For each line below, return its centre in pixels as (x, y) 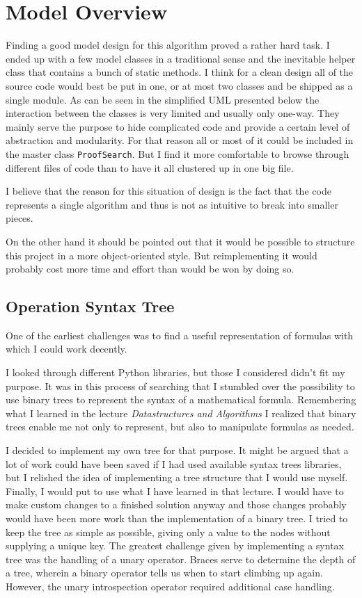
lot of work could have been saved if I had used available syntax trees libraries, (174, 463)
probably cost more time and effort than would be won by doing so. (150, 269)
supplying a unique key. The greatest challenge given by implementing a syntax (175, 546)
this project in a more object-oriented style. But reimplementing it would (162, 255)
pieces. (19, 218)
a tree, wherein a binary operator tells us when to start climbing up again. (164, 573)
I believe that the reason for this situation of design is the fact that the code (168, 191)
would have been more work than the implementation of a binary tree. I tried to (177, 518)
